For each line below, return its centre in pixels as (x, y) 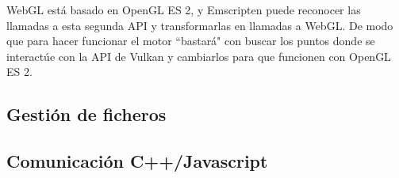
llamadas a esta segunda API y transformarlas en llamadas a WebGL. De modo (200, 25)
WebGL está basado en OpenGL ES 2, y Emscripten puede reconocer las (184, 9)
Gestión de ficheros (86, 114)
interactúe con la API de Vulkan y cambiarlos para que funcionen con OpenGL (199, 56)
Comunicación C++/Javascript (137, 161)
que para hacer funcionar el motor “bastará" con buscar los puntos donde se (191, 41)
